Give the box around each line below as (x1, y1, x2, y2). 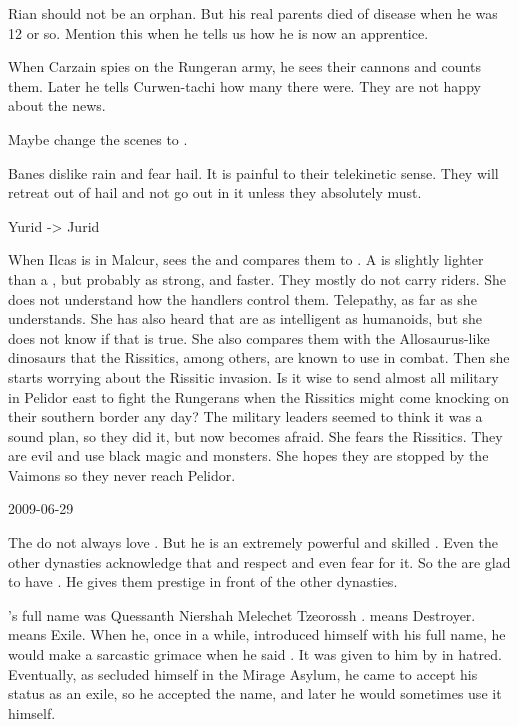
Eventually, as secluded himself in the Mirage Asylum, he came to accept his (8, 663, 478, 684)
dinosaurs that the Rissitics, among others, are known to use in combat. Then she (8, 347, 510, 368)
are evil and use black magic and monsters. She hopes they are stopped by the (8, 445, 489, 466)
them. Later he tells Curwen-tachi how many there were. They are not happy (8, 75, 481, 96)
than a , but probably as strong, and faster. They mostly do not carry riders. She (8, 268, 507, 289)
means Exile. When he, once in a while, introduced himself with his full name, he (8, 624, 506, 645)
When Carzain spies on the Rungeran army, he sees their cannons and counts (8, 56, 481, 77)
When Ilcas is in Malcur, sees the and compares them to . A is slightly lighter (8, 249, 484, 270)
